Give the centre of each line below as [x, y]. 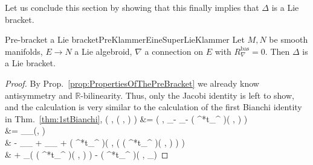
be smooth [289, 39]
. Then [277, 51]
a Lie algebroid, [103, 51]
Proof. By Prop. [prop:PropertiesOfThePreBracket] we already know [132, 83]
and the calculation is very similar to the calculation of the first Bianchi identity [153, 107]
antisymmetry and [39, 95]
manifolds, [24, 51]
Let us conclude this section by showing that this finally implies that [132, 7]
